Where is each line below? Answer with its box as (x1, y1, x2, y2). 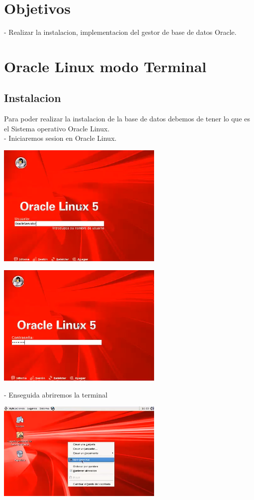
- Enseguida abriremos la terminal (4, 389, 108, 400)
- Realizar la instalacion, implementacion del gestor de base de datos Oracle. (4, 27, 237, 37)
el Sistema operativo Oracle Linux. (4, 123, 110, 133)
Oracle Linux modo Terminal (4, 56, 207, 76)
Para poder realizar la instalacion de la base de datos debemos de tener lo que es (4, 113, 251, 124)
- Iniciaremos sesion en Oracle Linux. (4, 133, 117, 143)
